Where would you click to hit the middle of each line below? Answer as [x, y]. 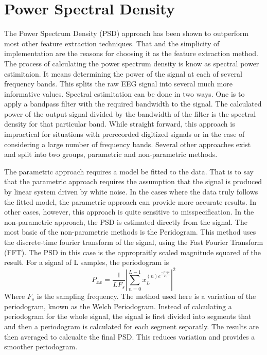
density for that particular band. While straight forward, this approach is [120, 124]
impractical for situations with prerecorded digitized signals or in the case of [124, 134]
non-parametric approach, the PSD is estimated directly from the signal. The [126, 221]
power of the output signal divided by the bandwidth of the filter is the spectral [130, 113]
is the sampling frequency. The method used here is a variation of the [146, 296]
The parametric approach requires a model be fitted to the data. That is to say [129, 171]
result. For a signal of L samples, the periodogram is [87, 262]
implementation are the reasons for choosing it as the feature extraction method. [131, 53]
